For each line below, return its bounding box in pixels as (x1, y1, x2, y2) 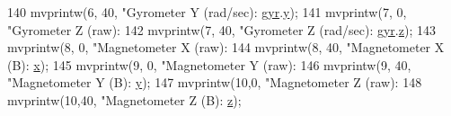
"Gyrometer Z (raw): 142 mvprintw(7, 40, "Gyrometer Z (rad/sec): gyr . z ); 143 (7, 20, 436, 39)
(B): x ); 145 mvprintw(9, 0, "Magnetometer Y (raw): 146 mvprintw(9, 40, (7, 55, 411, 74)
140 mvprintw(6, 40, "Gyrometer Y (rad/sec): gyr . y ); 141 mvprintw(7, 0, (7, 3, 407, 21)
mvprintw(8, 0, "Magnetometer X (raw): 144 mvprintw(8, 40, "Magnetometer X (7, 38, 445, 57)
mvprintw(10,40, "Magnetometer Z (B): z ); (7, 90, 242, 109)
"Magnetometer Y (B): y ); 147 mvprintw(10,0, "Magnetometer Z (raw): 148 (7, 73, 422, 92)
